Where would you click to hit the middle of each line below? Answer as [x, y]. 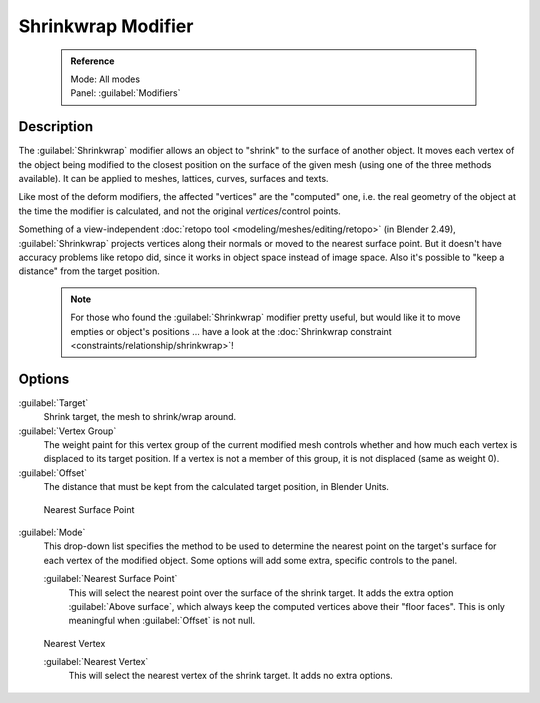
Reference [92, 61]
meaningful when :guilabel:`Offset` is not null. [162, 621]
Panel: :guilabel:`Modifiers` [125, 93]
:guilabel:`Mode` [52, 532]
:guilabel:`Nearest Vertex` [96, 662]
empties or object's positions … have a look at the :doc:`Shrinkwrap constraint [231, 331]
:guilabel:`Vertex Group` [67, 431]
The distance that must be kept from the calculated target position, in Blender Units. [216, 487]
